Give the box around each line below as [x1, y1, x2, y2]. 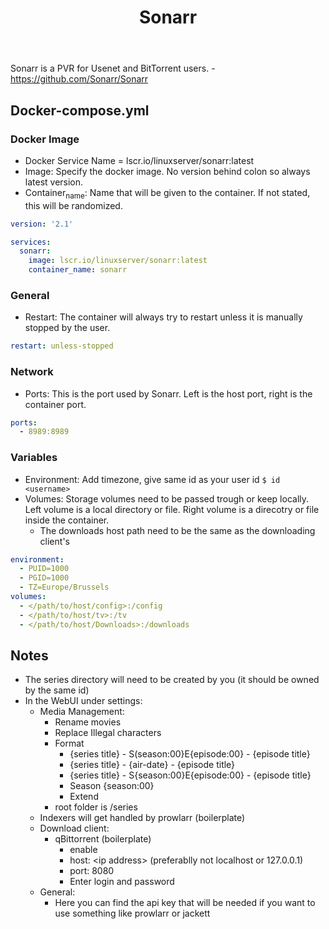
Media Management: [39, 706, 125, 718]
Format [54, 737, 85, 750]
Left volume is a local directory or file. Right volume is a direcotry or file [24, 503, 320, 515]
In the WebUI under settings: [24, 695, 143, 707]
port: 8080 [69, 865, 115, 877]
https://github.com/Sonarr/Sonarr [10, 73, 149, 85]
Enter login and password [69, 876, 175, 888]
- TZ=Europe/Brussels [19, 582, 110, 593]
